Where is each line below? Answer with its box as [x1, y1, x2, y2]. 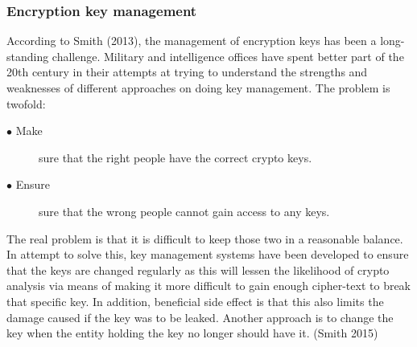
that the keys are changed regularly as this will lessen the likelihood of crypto [6, 261, 390, 278]
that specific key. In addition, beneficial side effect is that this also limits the [6, 292, 384, 309]
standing [6, 47, 49, 64]
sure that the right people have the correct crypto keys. [39, 149, 312, 165]
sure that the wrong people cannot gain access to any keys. [39, 202, 330, 219]
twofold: [6, 95, 46, 112]
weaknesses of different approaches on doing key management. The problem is [6, 80, 390, 96]
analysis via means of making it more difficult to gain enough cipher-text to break [6, 277, 411, 294]
